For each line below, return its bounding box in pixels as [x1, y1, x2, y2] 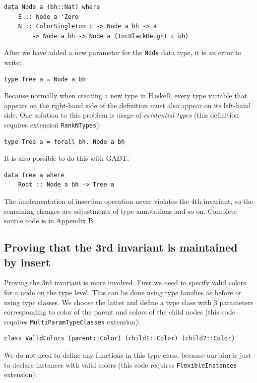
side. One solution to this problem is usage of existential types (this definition [4, 110, 239, 120]
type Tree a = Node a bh [4, 75, 86, 83]
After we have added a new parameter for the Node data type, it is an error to [4, 47, 242, 58]
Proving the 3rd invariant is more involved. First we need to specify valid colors [4, 277, 246, 288]
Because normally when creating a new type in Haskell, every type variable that [4, 90, 248, 101]
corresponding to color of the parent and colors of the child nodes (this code [4, 307, 236, 317]
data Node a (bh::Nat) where [4, 3, 100, 10]
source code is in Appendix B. [4, 215, 95, 226]
